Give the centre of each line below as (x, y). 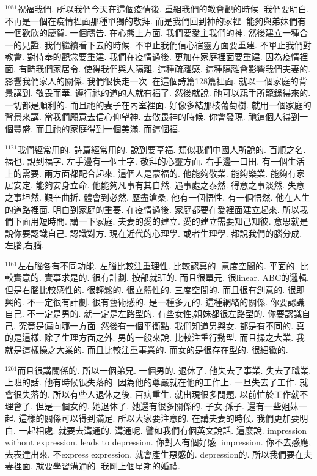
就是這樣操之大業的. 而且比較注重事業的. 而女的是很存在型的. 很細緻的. (147, 350)
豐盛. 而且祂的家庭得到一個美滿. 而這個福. (97, 128)
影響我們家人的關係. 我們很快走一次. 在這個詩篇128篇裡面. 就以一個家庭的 (152, 80)
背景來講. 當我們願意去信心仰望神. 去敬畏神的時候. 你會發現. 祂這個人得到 (152, 117)
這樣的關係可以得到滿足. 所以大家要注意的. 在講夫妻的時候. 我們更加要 (159, 418)
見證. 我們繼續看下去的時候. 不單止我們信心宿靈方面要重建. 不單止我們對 (166, 44)
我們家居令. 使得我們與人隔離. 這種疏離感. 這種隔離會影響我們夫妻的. (173, 68)
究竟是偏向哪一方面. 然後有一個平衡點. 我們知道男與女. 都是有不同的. (156, 325)
